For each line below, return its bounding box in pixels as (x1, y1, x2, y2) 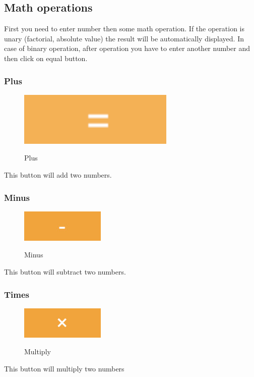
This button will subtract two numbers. (4, 266, 126, 277)
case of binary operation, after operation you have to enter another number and (4, 43, 250, 53)
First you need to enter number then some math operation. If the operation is (4, 23, 245, 34)
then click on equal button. (4, 52, 88, 63)
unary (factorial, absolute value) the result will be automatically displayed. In (4, 33, 244, 43)
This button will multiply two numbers (4, 363, 124, 373)
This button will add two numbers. (4, 169, 112, 180)
